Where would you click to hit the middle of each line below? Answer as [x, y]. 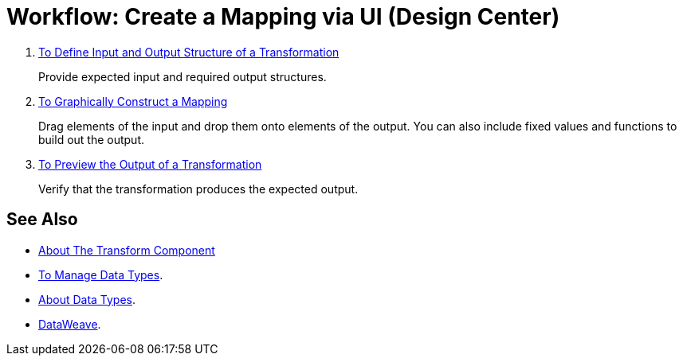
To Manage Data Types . [101, 274]
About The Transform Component [127, 250]
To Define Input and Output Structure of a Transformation [189, 52]
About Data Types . [87, 299]
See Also [42, 220]
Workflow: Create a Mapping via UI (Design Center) [283, 17]
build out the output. [92, 139]
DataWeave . [70, 324]
